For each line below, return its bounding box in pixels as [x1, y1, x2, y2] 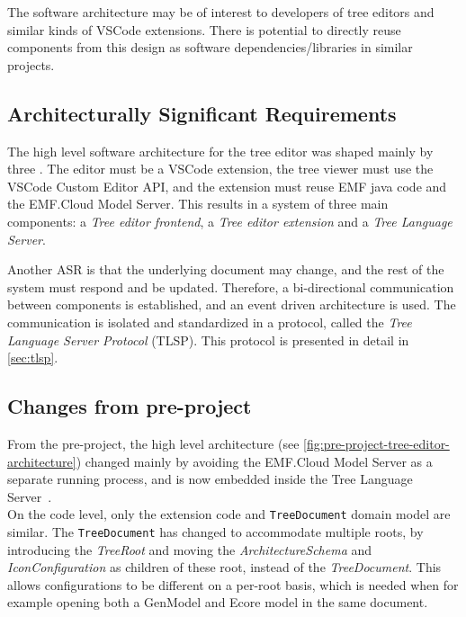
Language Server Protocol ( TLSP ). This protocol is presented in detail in [7, 330, 409, 349]
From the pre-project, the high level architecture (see [7, 434, 300, 452]
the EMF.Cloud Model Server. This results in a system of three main [7, 194, 389, 213]
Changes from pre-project [7, 392, 252, 420]
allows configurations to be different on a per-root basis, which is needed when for [7, 575, 459, 594]
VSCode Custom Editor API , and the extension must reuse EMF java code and [7, 176, 447, 195]
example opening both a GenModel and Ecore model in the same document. [7, 593, 428, 612]
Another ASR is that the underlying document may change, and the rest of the [7, 260, 444, 279]
